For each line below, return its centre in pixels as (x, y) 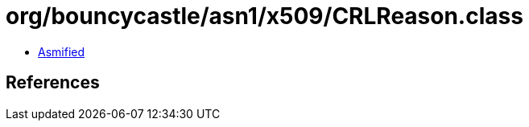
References (53, 83)
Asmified (62, 51)
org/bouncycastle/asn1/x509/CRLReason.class (264, 16)
